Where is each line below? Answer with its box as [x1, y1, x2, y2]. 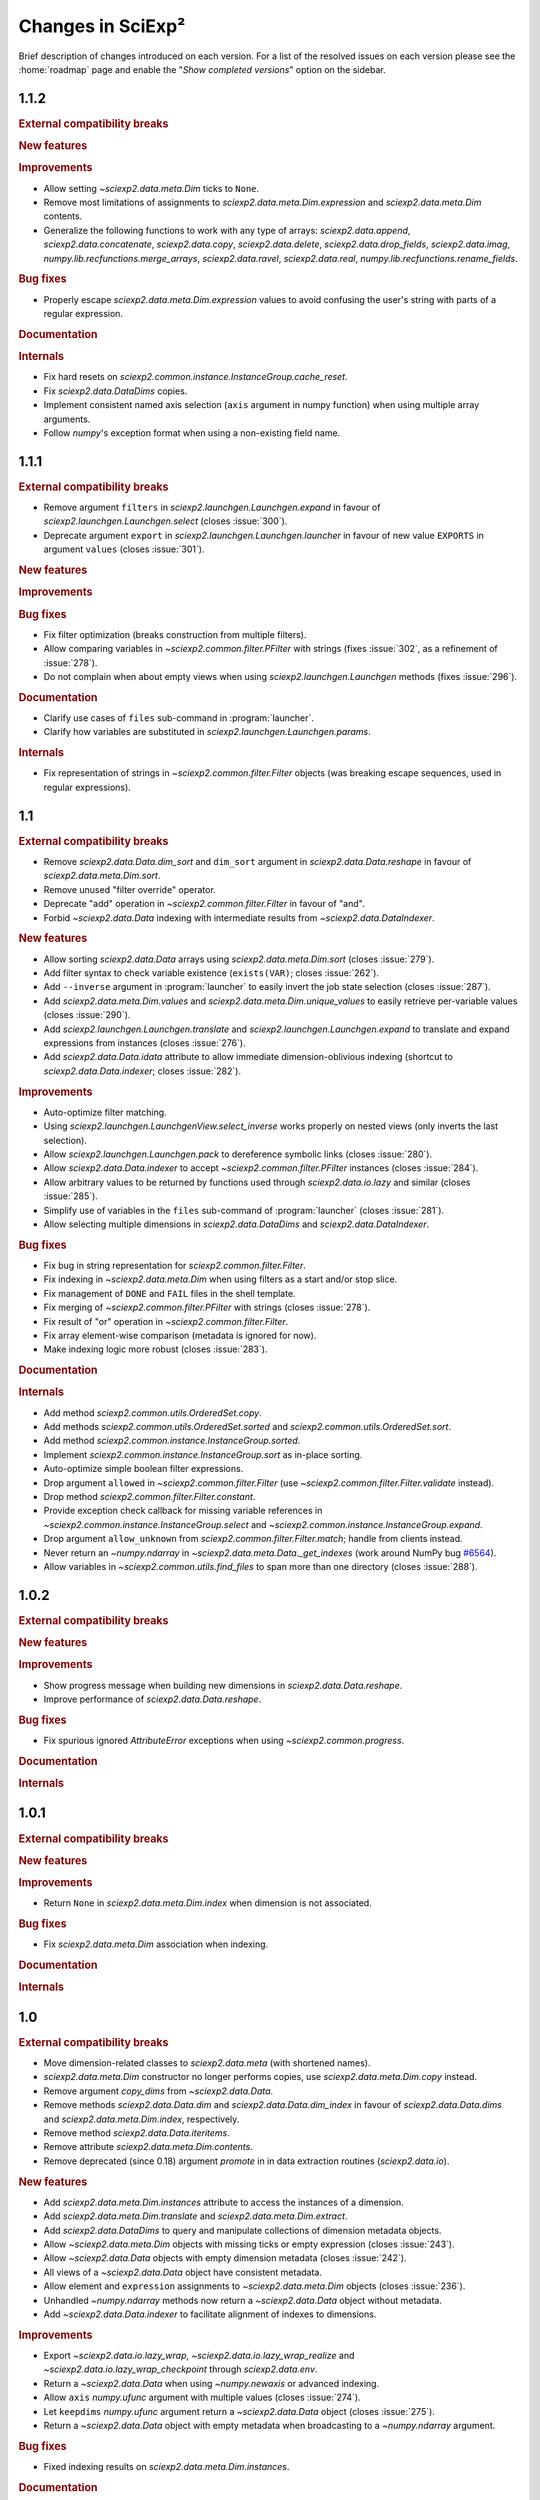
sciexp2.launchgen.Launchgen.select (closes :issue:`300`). [43, 515, 288, 527]
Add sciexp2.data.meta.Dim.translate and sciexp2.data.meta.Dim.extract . [43, 2210, 348, 2222]
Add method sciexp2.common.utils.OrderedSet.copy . [43, 1406, 262, 1419]
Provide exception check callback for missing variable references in [43, 1505, 323, 1517]
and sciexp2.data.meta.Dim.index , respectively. [43, 2113, 240, 2125]
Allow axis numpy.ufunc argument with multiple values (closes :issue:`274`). [43, 2391, 361, 2404]
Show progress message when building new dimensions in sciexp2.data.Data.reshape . [43, 1679, 403, 1691]
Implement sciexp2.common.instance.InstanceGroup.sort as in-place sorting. [43, 1448, 363, 1460]
